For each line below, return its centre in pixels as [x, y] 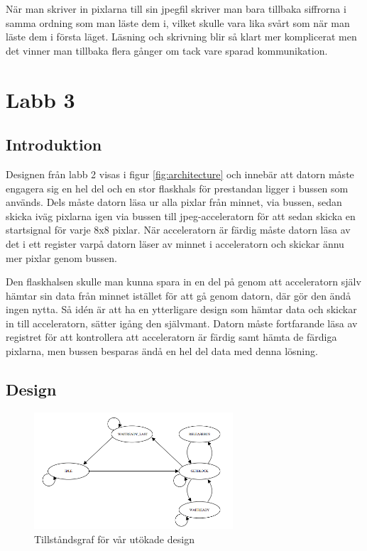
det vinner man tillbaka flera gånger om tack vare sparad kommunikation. [167, 50]
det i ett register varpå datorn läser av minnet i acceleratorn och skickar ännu [175, 243]
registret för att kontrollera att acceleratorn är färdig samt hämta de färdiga [171, 337]
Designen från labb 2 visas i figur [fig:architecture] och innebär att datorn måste [180, 174]
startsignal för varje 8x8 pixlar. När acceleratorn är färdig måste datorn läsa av [178, 230]
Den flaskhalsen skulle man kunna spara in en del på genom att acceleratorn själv [183, 282]
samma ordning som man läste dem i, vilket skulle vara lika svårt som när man [178, 22]
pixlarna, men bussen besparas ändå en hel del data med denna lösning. [162, 351]
